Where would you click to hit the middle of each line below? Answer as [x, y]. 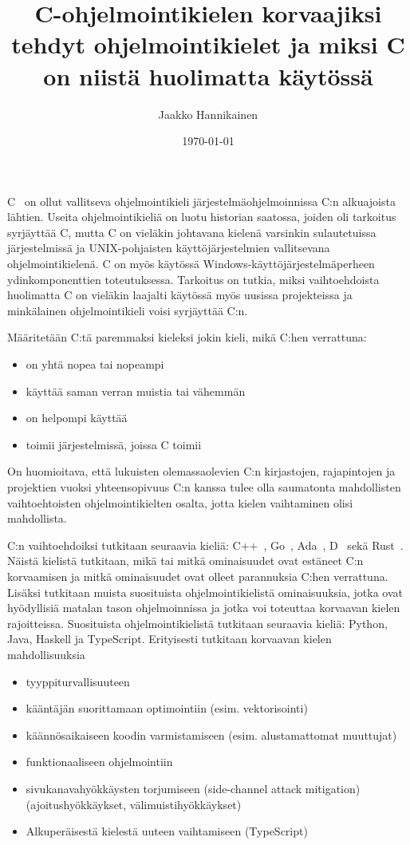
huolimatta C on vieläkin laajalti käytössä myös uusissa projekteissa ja [180, 295]
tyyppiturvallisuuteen [78, 681]
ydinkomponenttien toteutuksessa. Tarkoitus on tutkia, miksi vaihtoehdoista [193, 279]
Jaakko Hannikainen [208, 114]
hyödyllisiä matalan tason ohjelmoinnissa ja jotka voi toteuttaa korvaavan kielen [204, 608]
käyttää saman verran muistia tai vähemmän [136, 391]
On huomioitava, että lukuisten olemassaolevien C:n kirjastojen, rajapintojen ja [201, 471]
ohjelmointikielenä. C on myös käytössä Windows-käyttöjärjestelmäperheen [191, 264]
